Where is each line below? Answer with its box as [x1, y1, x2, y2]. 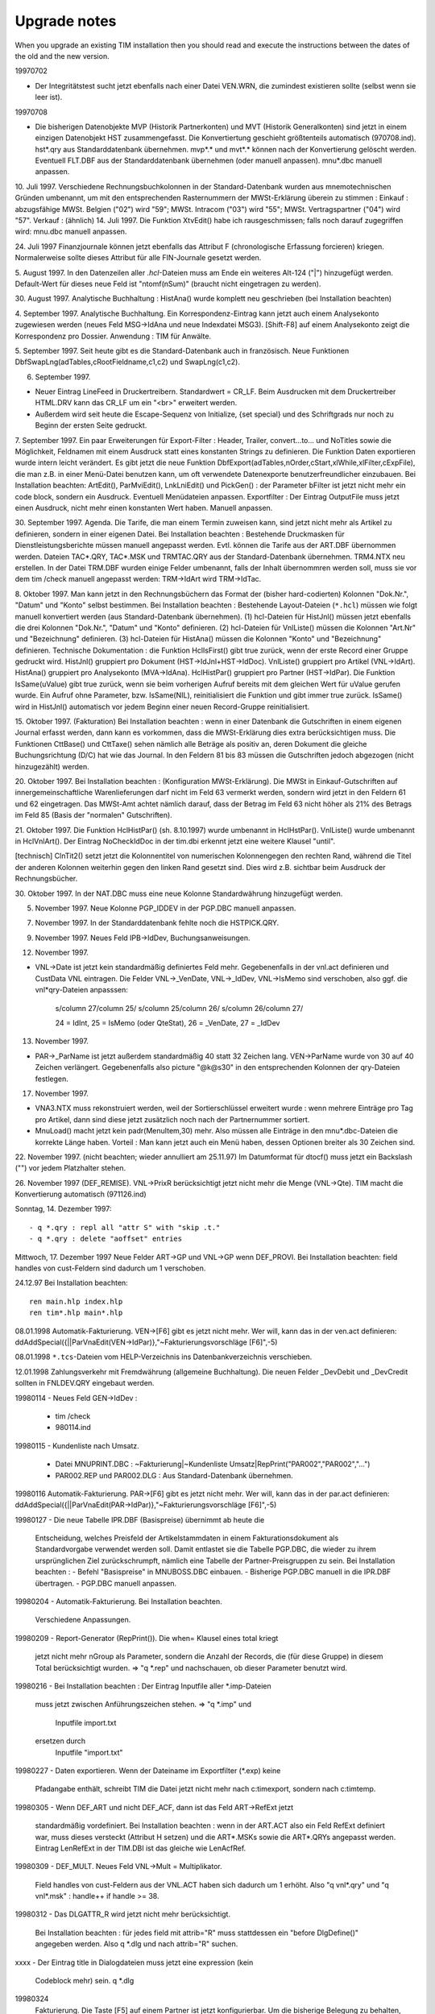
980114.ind [55, 1423, 92, 1432]
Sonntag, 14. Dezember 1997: [14, 1204, 112, 1214]
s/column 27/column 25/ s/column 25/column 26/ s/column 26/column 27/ [55, 1003, 304, 1013]
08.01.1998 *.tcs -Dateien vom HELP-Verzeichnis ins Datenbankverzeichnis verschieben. [14, 1352, 313, 1361]
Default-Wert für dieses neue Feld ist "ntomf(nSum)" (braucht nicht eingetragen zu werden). [14, 279, 321, 288]
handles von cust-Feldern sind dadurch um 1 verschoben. [14, 1263, 206, 1273]
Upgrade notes [14, 12, 117, 30]
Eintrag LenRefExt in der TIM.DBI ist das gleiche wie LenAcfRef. [35, 1843, 246, 1853]
